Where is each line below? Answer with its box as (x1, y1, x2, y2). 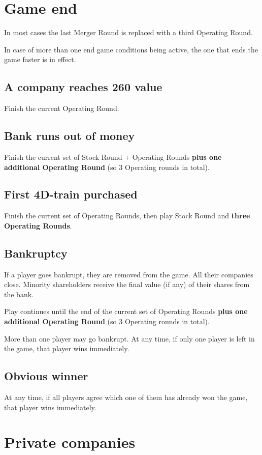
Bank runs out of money (4, 128, 135, 144)
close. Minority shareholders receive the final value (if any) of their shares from (4, 279, 250, 290)
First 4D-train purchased (4, 186, 138, 202)
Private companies (4, 432, 136, 452)
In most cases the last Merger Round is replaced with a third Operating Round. (4, 27, 253, 38)
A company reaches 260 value (4, 79, 162, 95)
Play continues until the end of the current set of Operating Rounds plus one (4, 306, 248, 317)
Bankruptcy (4, 245, 68, 261)
